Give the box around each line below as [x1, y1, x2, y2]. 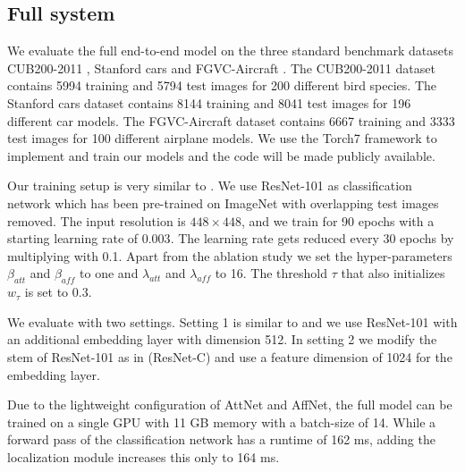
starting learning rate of [7, 229, 139, 248]
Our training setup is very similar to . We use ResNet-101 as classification [7, 176, 412, 195]
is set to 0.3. [24, 282, 92, 301]
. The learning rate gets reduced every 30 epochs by [170, 229, 454, 248]
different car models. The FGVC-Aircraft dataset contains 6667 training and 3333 [7, 111, 455, 130]
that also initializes [341, 264, 445, 282]
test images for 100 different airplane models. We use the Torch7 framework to [7, 129, 437, 147]
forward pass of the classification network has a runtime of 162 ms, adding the [7, 430, 435, 449]
